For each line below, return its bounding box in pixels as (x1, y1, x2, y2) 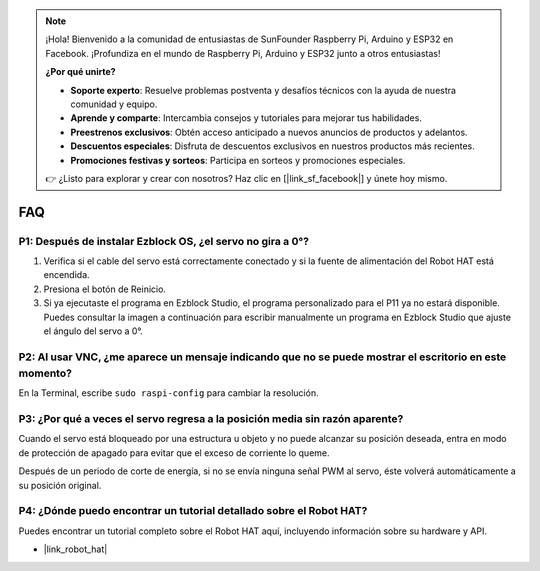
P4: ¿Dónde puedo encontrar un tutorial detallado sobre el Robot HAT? (18, 504, 368, 518)
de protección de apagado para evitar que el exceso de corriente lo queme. (18, 446, 330, 459)
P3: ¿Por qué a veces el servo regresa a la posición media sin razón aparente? (18, 412, 404, 426)
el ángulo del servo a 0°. (43, 325, 144, 337)
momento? (18, 366, 72, 380)
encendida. (43, 269, 90, 281)
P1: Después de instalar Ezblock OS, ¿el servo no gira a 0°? (18, 234, 310, 248)
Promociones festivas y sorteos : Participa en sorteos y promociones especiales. (70, 154, 406, 166)
